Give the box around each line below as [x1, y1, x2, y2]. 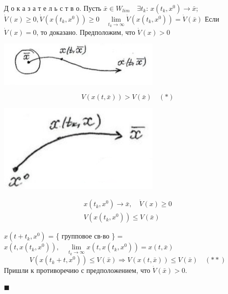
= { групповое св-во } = [48, 231, 123, 241]
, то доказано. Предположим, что [36, 27, 135, 37]
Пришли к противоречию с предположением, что [4, 265, 150, 275]
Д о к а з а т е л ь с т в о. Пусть [4, 3, 101, 13]
